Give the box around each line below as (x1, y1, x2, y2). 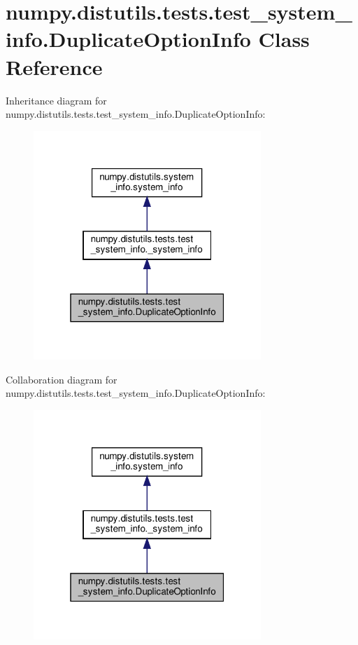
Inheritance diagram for (6, 93, 107, 107)
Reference (6, 52, 103, 81)
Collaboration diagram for (6, 372, 117, 386)
